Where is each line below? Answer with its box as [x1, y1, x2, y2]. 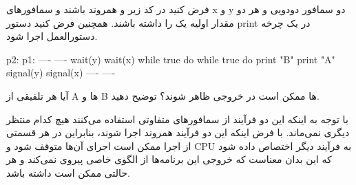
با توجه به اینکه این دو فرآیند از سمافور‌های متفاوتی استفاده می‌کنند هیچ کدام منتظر [6, 111, 348, 126]
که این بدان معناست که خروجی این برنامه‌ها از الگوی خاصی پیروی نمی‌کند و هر [6, 152, 332, 166]
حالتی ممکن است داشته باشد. [6, 165, 130, 179]
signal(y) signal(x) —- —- [6, 65, 116, 80]
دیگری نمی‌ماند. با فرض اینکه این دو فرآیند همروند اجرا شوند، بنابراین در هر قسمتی [6, 125, 350, 140]
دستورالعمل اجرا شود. [6, 29, 98, 43]
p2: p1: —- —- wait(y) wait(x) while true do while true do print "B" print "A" [6, 52, 335, 66]
